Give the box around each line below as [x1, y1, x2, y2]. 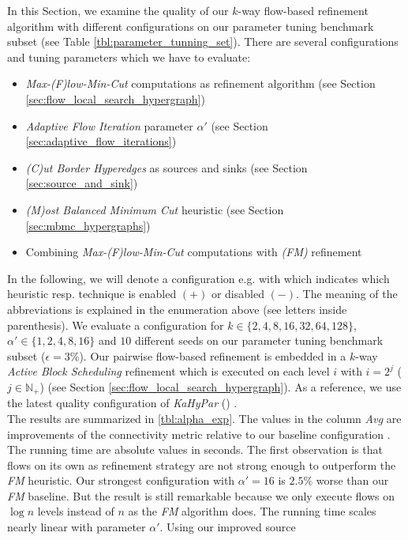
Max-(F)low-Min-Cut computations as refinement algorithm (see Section [25, 75, 376, 92]
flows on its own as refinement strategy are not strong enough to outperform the [7, 456, 396, 473]
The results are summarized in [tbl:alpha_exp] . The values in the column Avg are [7, 410, 402, 426]
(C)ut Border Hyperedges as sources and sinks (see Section [25, 159, 308, 176]
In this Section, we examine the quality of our [7, 2, 229, 18]
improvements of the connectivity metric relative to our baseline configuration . [7, 425, 391, 442]
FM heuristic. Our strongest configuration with [7, 472, 235, 489]
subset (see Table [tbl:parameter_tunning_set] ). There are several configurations [7, 33, 399, 50]
